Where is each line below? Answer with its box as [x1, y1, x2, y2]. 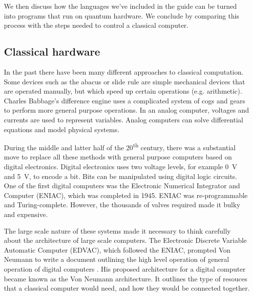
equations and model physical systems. [4, 124, 120, 134]
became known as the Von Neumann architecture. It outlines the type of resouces [4, 273, 248, 283]
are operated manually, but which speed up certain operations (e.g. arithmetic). [4, 86, 242, 96]
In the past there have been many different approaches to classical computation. [4, 66, 244, 77]
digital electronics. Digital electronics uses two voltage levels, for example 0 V [4, 161, 237, 171]
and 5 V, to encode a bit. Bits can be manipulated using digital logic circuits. [4, 171, 237, 181]
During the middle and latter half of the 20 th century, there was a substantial [4, 141, 236, 152]
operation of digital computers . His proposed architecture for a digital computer [4, 263, 246, 274]
